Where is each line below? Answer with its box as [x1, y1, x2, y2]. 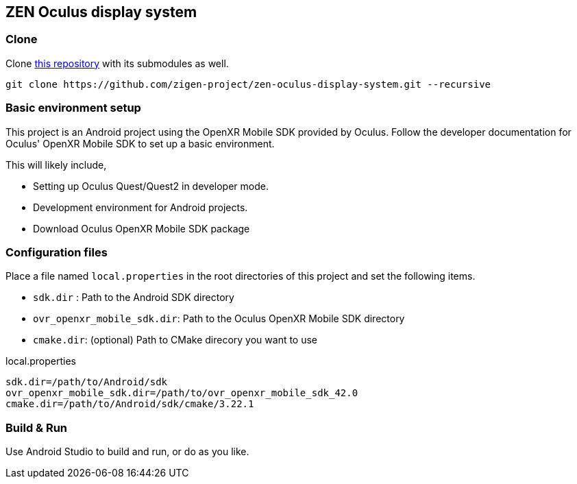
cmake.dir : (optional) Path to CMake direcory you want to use [33, 334, 318, 346]
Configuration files [5, 245, 108, 259]
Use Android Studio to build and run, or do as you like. [5, 446, 249, 458]
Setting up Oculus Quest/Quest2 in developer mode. [33, 180, 269, 192]
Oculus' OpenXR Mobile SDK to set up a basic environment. [5, 137, 275, 149]
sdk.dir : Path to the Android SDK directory [33, 291, 234, 304]
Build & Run [5, 420, 68, 435]
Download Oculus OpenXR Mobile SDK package [33, 222, 250, 234]
